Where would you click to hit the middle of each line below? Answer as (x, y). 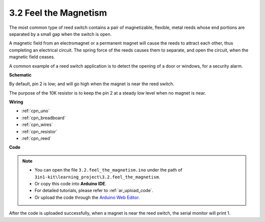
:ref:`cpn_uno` (36, 111)
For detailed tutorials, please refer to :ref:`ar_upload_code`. (94, 191)
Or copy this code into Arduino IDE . (70, 183)
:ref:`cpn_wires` (37, 124)
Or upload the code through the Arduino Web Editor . (87, 197)
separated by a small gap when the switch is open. (60, 34)
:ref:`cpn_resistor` (39, 131)
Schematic (20, 75)
